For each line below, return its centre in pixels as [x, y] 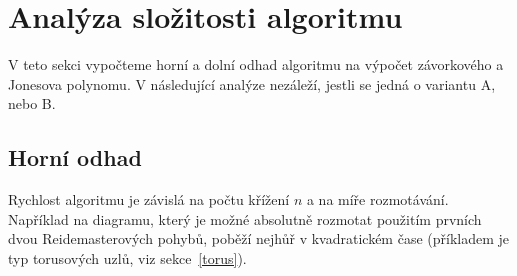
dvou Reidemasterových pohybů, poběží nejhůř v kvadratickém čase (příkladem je [259, 238]
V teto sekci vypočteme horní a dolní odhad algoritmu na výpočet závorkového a [256, 64]
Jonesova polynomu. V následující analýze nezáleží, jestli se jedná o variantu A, [252, 83]
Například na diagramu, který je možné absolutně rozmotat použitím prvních [245, 218]
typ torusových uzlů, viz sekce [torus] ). [127, 257]
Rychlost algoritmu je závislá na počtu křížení [149, 199]
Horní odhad [75, 157]
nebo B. [32, 103]
